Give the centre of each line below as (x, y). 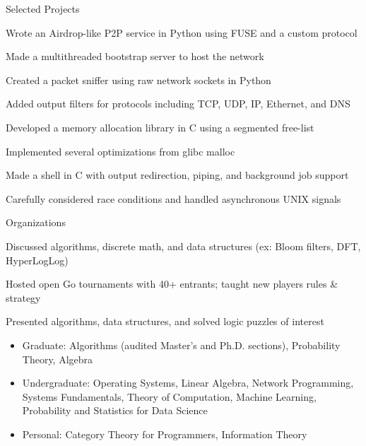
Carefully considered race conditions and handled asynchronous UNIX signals (173, 198)
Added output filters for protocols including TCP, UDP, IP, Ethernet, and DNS (178, 104)
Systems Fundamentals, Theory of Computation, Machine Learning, (169, 396)
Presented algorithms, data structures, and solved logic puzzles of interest (165, 321)
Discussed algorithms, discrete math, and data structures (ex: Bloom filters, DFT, (183, 246)
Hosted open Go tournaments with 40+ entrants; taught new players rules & (172, 284)
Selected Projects (43, 8)
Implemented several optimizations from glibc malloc (120, 151)
